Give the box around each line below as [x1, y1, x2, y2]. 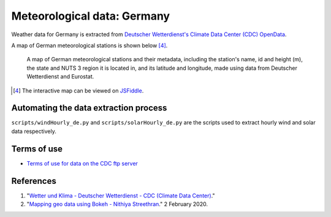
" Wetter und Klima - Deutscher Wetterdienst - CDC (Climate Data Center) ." [26, 192, 215, 199]
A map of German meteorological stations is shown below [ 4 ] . [11, 42, 168, 49]
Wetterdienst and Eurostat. [26, 73, 94, 80]
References [11, 175, 56, 186]
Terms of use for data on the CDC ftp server [26, 159, 138, 167]
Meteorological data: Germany [11, 9, 170, 23]
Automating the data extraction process [11, 103, 167, 113]
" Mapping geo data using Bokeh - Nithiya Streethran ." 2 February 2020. [26, 200, 208, 208]
